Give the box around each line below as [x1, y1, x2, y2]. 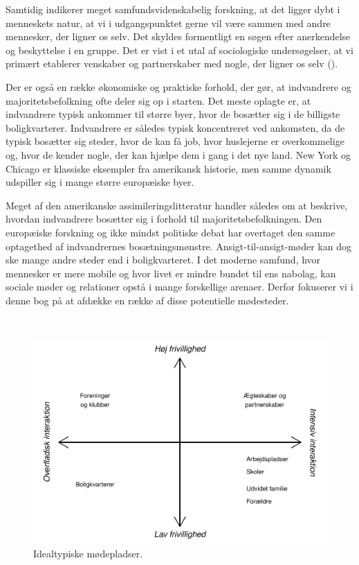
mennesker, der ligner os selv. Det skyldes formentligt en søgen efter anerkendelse [6, 29, 351, 44]
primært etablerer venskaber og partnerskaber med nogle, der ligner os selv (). [6, 56, 338, 71]
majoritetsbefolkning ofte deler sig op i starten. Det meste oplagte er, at [6, 93, 311, 107]
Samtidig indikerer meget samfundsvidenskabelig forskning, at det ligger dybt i [6, 2, 340, 16]
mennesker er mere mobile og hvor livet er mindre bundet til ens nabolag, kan [6, 266, 336, 280]
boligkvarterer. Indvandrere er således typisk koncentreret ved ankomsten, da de [6, 120, 345, 134]
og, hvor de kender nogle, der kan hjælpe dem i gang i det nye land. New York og [6, 147, 351, 162]
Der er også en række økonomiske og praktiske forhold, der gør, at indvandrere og [6, 79, 351, 94]
